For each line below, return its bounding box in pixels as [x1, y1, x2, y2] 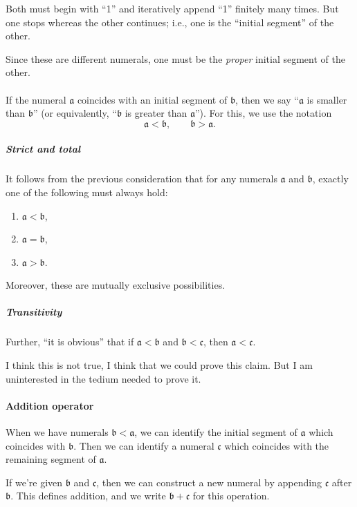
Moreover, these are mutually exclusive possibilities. [6, 278, 226, 292]
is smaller [306, 92, 347, 106]
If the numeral [6, 92, 66, 106]
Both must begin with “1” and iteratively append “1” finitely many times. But [6, 1, 339, 15]
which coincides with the [224, 438, 329, 452]
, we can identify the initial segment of [134, 425, 297, 439]
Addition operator [6, 398, 94, 412]
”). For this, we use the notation [195, 106, 332, 120]
